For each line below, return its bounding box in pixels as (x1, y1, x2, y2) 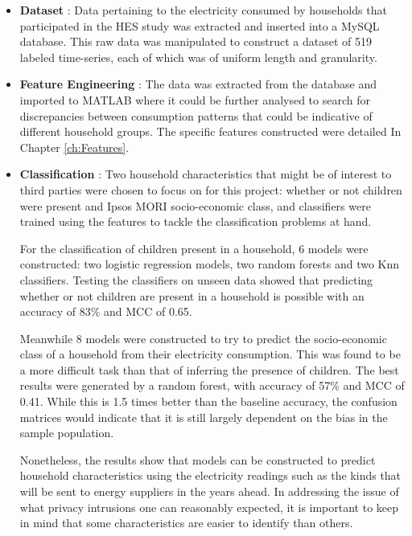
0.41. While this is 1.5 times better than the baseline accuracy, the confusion (19, 393, 398, 410)
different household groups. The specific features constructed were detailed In (19, 123, 402, 140)
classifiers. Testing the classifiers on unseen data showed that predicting (19, 271, 373, 288)
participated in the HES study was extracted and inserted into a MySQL (19, 17, 380, 34)
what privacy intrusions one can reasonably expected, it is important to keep (19, 498, 399, 515)
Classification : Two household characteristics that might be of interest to (19, 166, 392, 182)
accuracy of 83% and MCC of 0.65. (19, 303, 192, 320)
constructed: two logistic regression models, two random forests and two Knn (19, 256, 400, 272)
